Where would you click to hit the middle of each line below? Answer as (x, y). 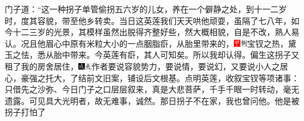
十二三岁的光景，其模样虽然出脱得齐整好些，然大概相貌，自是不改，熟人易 (156, 32)
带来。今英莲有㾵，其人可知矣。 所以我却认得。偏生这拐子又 (184, 55)
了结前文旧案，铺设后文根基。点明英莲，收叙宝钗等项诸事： (184, 77)
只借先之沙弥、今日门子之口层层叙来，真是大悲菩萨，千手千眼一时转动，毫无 (152, 89)
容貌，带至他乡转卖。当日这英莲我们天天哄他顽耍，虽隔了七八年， (164, 20)
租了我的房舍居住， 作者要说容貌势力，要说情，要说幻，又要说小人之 (142, 66)
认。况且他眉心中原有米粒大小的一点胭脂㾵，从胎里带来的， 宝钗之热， (146, 43)
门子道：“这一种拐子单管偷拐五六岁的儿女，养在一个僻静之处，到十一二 (142, 9)
